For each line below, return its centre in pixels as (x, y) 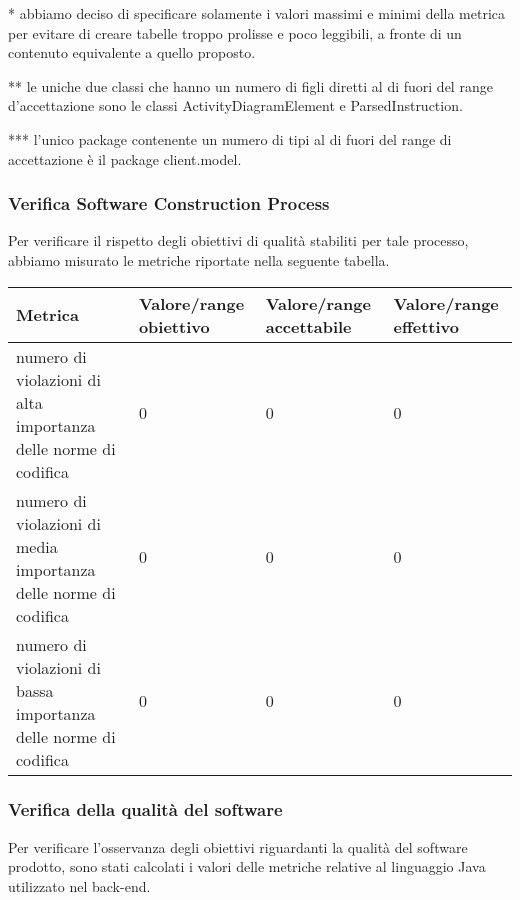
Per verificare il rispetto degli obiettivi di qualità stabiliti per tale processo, (238, 240)
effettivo (426, 326)
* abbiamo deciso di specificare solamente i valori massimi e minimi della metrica (257, 13)
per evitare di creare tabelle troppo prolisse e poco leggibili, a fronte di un (235, 32)
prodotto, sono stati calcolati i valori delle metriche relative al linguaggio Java (247, 866)
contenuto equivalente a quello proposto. (132, 52)
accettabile (308, 326)
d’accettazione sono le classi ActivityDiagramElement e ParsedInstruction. (235, 105)
